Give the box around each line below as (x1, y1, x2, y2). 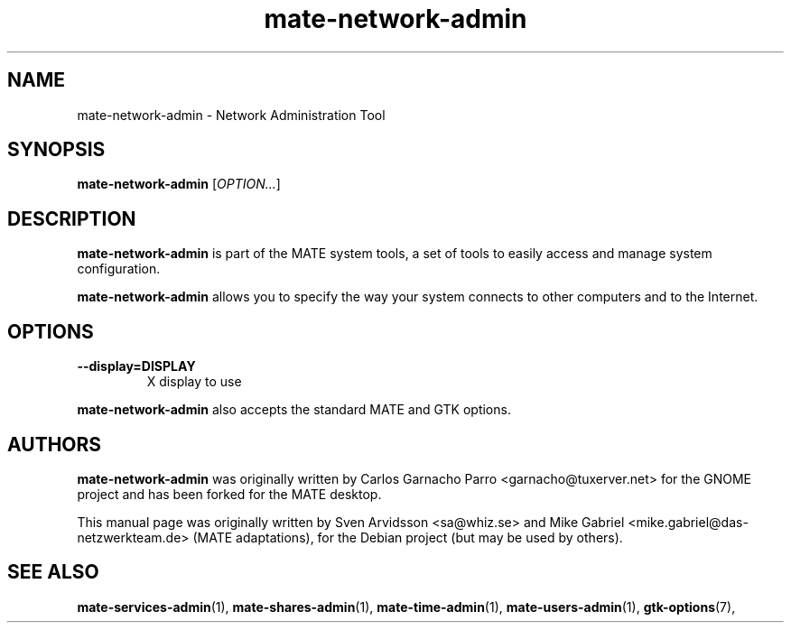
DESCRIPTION (7, 207, 136, 230)
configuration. (77, 261, 161, 277)
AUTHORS (7, 432, 102, 456)
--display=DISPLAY (77, 358, 196, 375)
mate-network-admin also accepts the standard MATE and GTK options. (77, 402, 511, 418)
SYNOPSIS (7, 138, 106, 162)
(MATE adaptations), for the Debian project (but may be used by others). (192, 529, 623, 545)
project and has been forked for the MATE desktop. (77, 486, 382, 502)
